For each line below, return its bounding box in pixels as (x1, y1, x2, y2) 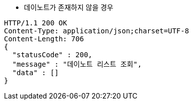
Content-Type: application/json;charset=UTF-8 (4, 27, 189, 35)
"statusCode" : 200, (12, 51, 93, 59)
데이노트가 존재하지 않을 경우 (24, 3, 114, 11)
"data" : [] (12, 69, 59, 77)
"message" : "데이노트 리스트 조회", (12, 60, 142, 68)
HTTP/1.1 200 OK (4, 19, 67, 27)
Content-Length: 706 (4, 35, 84, 43)
